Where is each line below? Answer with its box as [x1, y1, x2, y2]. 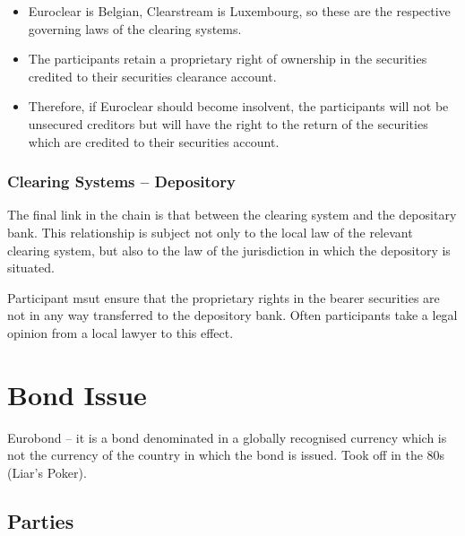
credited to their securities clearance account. [28, 66, 277, 85]
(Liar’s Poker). [7, 463, 87, 481]
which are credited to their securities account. [28, 132, 280, 151]
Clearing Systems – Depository [7, 170, 236, 193]
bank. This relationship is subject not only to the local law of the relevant [7, 222, 413, 241]
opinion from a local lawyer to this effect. [7, 323, 234, 341]
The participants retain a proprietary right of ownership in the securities [28, 49, 427, 68]
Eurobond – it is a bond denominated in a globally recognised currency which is [7, 428, 447, 446]
